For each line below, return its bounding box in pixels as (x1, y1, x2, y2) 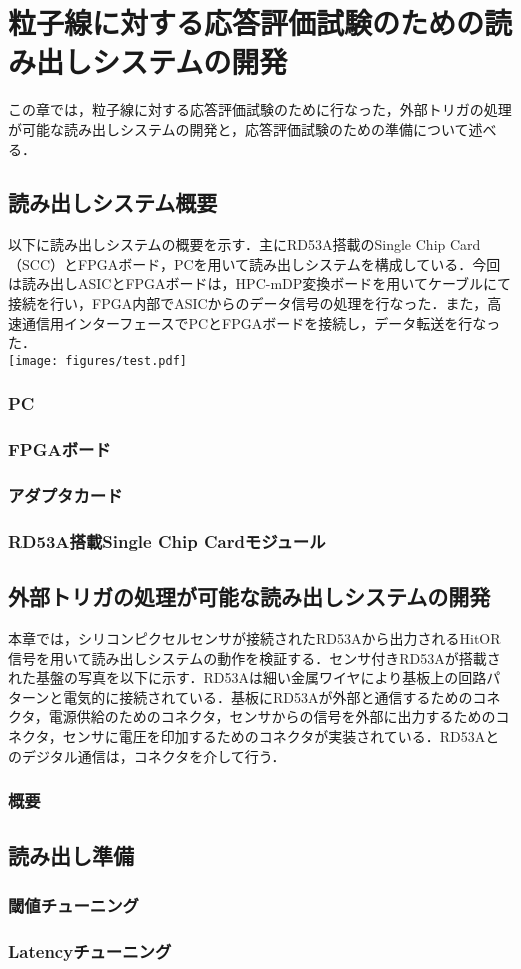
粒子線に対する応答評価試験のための (8, 2, 485, 43)
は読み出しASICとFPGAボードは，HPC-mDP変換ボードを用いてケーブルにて (8, 273, 512, 294)
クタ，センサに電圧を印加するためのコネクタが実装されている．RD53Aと (21, 726, 500, 747)
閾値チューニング (8, 892, 139, 917)
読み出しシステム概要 (8, 187, 218, 218)
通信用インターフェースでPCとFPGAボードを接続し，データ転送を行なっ (21, 312, 501, 333)
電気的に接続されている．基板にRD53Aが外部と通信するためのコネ (63, 686, 501, 707)
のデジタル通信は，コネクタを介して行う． (8, 745, 286, 766)
